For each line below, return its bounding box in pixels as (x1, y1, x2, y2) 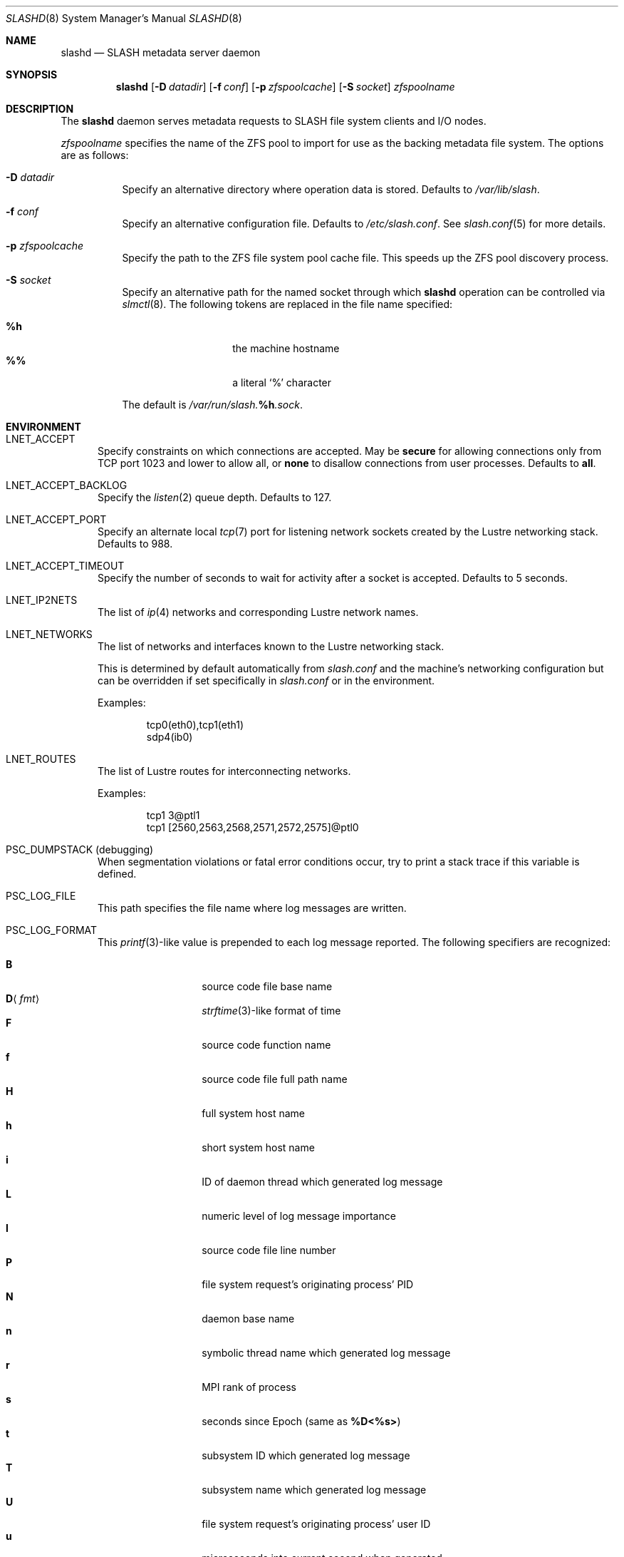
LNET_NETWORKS (6, 628, 93, 640)
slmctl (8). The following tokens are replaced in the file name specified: (122, 298, 453, 310)
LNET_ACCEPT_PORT (6, 513, 107, 525)
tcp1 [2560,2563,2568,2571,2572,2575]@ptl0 (146, 821, 359, 833)
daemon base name (202, 1312, 295, 1325)
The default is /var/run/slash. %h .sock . (122, 399, 303, 411)
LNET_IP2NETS (6, 594, 78, 606)
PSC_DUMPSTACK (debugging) (6, 843, 154, 855)
